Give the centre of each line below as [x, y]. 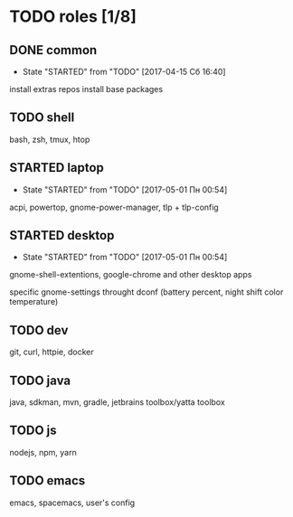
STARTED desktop [62, 235]
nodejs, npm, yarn [43, 452]
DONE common [53, 50]
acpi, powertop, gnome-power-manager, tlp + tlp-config [114, 207]
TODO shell [42, 118]
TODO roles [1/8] [73, 17]
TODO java [40, 380]
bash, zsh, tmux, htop [50, 139]
